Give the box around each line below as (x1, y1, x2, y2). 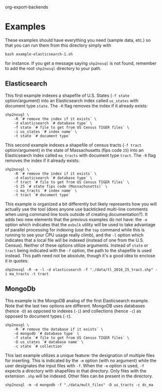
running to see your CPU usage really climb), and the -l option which (5, 232, 144, 238)
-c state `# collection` (14, 344, 64, 349)
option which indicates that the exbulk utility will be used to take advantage (5, 221, 156, 228)
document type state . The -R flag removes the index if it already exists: (5, 103, 148, 108)
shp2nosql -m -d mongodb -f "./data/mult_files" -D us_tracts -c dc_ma (5, 382, 153, 387)
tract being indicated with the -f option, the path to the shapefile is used (5, 248, 152, 253)
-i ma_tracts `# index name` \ (14, 188, 77, 193)
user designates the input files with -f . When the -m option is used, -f (5, 362, 144, 369)
